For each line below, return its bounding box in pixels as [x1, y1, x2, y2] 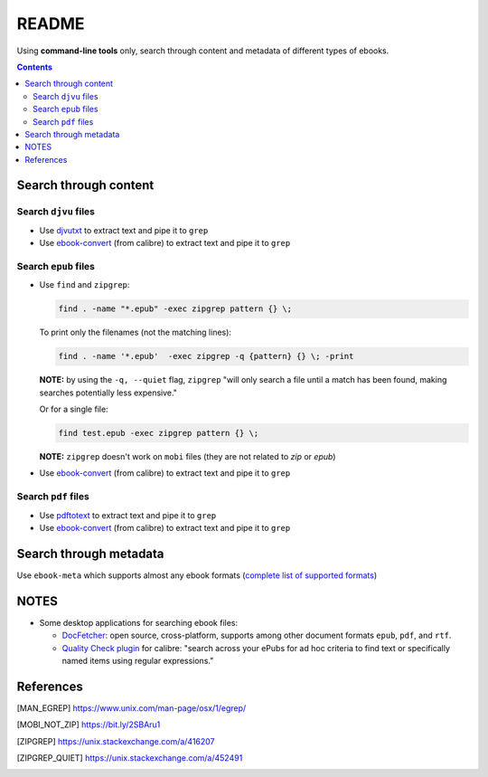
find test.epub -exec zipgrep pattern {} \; [58, 428, 259, 439]
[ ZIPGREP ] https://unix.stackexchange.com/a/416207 [16, 735, 216, 746]
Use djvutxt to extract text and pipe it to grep [39, 224, 209, 235]
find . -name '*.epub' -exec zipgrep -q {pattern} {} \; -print [58, 351, 354, 362]
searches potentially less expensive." [39, 387, 178, 398]
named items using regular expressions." [61, 655, 214, 666]
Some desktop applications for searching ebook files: [39, 617, 239, 628]
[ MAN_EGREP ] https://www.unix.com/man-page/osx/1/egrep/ [16, 702, 247, 714]
